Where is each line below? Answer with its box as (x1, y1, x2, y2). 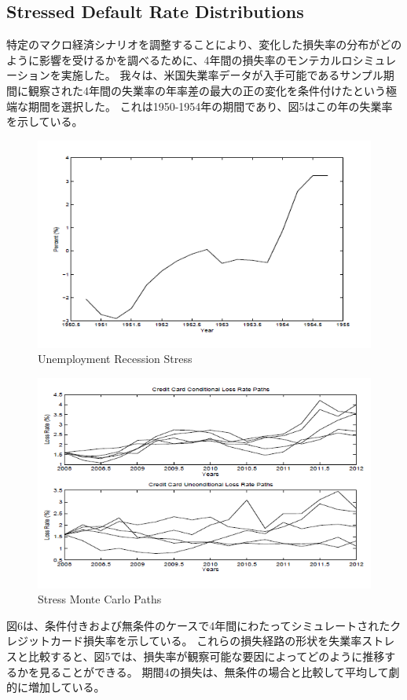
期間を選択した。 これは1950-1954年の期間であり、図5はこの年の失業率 (27, 97, 393, 114)
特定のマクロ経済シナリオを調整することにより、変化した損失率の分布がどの (6, 36, 402, 53)
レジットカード (6, 632, 83, 649)
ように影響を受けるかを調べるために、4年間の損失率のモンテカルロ (6, 51, 353, 68)
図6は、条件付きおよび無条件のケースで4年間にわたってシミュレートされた (6, 617, 390, 633)
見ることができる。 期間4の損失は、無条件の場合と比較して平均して (38, 663, 389, 680)
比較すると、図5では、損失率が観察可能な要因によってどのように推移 (27, 647, 385, 664)
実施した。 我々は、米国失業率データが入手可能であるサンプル (60, 67, 383, 83)
